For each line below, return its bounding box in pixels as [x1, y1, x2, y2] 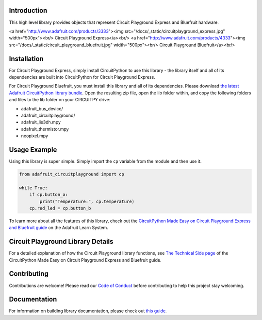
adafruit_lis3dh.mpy [21, 119, 61, 125]
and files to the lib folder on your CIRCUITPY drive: [9, 97, 111, 103]
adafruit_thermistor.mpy [21, 126, 69, 132]
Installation [9, 54, 44, 63]
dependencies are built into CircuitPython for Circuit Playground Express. [9, 74, 155, 80]
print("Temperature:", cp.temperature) [39, 198, 134, 204]
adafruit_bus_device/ [21, 106, 63, 111]
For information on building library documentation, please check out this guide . [9, 308, 167, 314]
